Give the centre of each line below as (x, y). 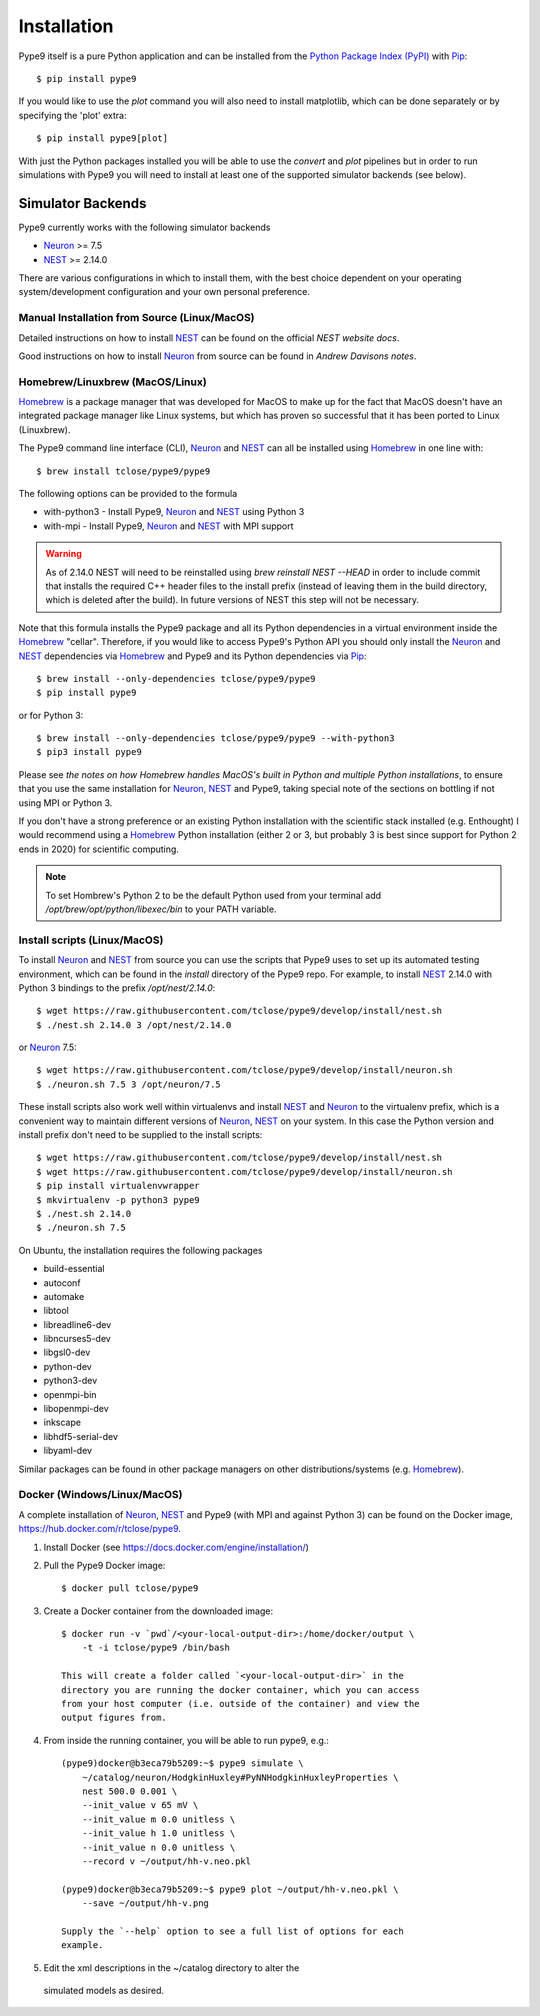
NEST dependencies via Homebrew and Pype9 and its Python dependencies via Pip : (192, 656)
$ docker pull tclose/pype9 (130, 1588)
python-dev (67, 1366)
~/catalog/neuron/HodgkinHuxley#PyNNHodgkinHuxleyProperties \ (240, 1777)
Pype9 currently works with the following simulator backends (144, 227)
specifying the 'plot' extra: (72, 115)
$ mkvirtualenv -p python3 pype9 (118, 1199)
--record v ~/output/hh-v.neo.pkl (166, 1861)
